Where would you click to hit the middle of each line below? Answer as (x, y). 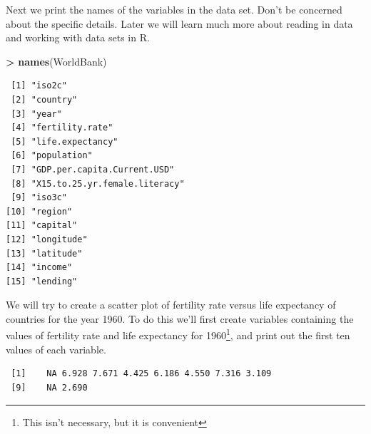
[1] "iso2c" (39, 86)
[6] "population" (52, 156)
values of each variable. (56, 349)
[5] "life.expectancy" (65, 141)
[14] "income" (39, 268)
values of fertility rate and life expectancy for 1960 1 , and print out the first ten (178, 334)
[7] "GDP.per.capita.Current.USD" (93, 169)
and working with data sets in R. (78, 37)
